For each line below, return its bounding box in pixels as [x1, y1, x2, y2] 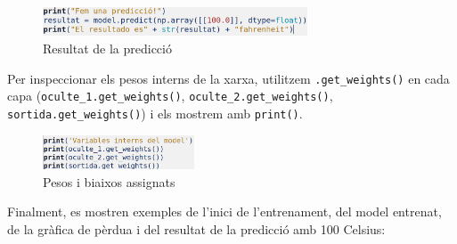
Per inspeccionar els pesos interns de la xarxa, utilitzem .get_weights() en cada [7, 69, 450, 87]
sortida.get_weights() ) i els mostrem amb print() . [7, 103, 303, 122]
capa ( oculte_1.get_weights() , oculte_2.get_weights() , [7, 86, 333, 105]
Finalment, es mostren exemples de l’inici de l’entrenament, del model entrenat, [7, 202, 442, 221]
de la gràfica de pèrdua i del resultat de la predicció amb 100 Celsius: [7, 219, 386, 238]
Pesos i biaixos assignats [43, 172, 175, 191]
